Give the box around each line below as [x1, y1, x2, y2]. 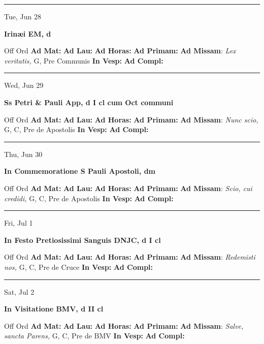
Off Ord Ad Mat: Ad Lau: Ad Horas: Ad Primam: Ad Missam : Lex [4, 45, 236, 56]
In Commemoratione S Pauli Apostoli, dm [4, 166, 156, 176]
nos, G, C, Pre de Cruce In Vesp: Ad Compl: [4, 261, 153, 272]
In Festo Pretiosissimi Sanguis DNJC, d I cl [4, 234, 161, 245]
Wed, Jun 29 [4, 80, 44, 90]
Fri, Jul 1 [4, 217, 33, 228]
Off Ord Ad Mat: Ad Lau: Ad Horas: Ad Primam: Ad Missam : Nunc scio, [4, 114, 258, 124]
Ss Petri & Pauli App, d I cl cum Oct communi [4, 97, 174, 107]
